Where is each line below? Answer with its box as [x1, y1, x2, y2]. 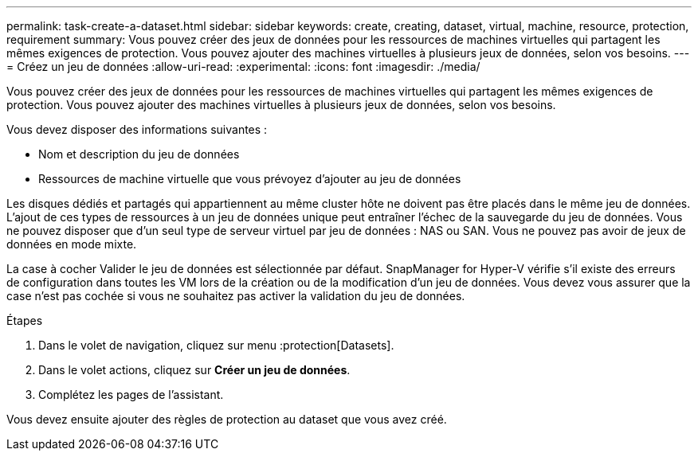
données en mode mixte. [6, 237, 137, 251]
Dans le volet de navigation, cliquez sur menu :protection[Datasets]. [38, 338, 394, 352]
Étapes [6, 314, 43, 327]
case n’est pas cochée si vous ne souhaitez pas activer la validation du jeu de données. [6, 289, 465, 303]
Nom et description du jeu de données [38, 147, 240, 161]
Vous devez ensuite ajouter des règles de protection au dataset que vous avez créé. [6, 412, 447, 426]
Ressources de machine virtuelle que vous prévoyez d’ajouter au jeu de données [38, 172, 461, 186]
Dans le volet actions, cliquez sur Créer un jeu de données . [38, 363, 351, 377]
